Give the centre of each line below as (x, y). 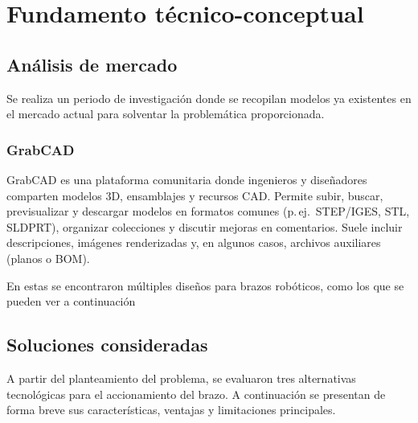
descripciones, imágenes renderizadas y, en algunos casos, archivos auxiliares (194, 242)
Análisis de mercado (92, 64)
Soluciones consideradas (107, 345)
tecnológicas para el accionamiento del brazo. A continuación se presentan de (196, 394)
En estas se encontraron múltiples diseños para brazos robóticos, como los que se (205, 285)
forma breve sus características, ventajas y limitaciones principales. (171, 410)
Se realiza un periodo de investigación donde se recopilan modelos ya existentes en (209, 98)
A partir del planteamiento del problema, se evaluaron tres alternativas (181, 378)
